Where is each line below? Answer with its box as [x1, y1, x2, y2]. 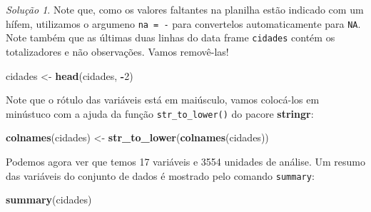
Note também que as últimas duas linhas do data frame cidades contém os [6, 30, 335, 45]
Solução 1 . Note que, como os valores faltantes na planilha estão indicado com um [6, 2, 364, 16]
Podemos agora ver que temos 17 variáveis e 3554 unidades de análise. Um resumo [6, 153, 365, 168]
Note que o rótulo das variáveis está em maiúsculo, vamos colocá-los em [6, 92, 320, 107]
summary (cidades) [6, 192, 92, 207]
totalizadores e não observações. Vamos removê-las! [6, 44, 229, 59]
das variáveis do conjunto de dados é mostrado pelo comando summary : [6, 168, 315, 183]
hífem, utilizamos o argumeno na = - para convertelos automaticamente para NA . [6, 16, 361, 31]
